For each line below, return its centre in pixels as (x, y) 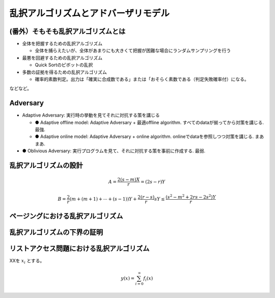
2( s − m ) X (129, 180)
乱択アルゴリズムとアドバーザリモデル (90, 13)
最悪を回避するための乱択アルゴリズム (62, 58)
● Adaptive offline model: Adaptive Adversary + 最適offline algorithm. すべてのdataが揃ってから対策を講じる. (149, 122)
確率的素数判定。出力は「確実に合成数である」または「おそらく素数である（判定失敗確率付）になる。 (142, 79)
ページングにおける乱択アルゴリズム (66, 216)
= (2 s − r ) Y (153, 182)
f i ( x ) (148, 279)
